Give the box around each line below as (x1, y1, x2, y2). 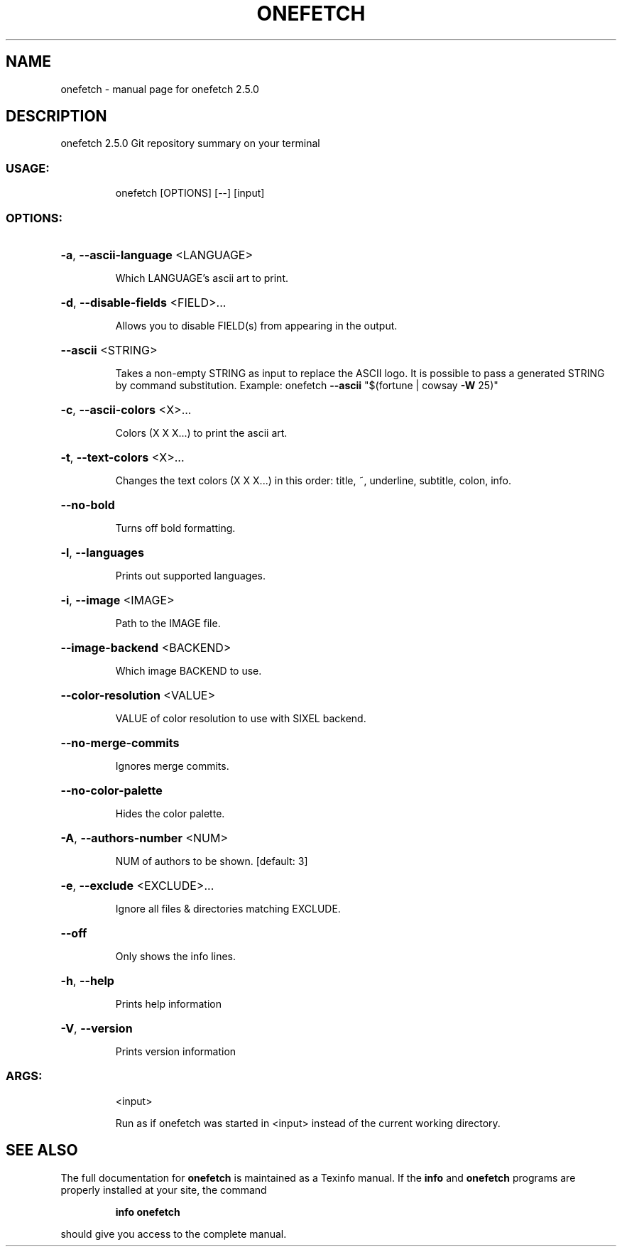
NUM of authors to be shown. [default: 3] (115, 854, 308, 867)
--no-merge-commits (60, 735, 180, 750)
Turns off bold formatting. (115, 521, 236, 534)
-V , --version (60, 1020, 133, 1035)
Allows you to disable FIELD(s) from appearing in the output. (115, 319, 398, 332)
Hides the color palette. (115, 807, 225, 820)
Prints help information (115, 997, 222, 1010)
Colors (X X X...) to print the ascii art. (115, 426, 288, 439)
